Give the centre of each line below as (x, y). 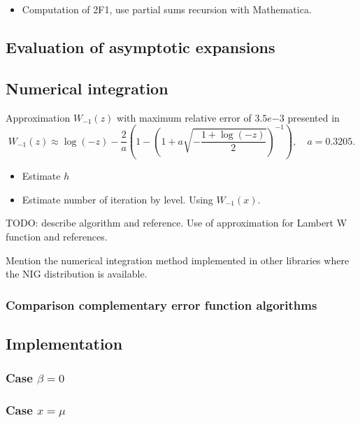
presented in (314, 117)
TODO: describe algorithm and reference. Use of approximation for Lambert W (177, 223)
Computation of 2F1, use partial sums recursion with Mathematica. (167, 9)
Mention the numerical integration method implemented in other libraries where (178, 260)
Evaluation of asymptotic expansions (141, 46)
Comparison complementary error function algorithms (161, 304)
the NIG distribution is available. (77, 274)
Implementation (64, 344)
